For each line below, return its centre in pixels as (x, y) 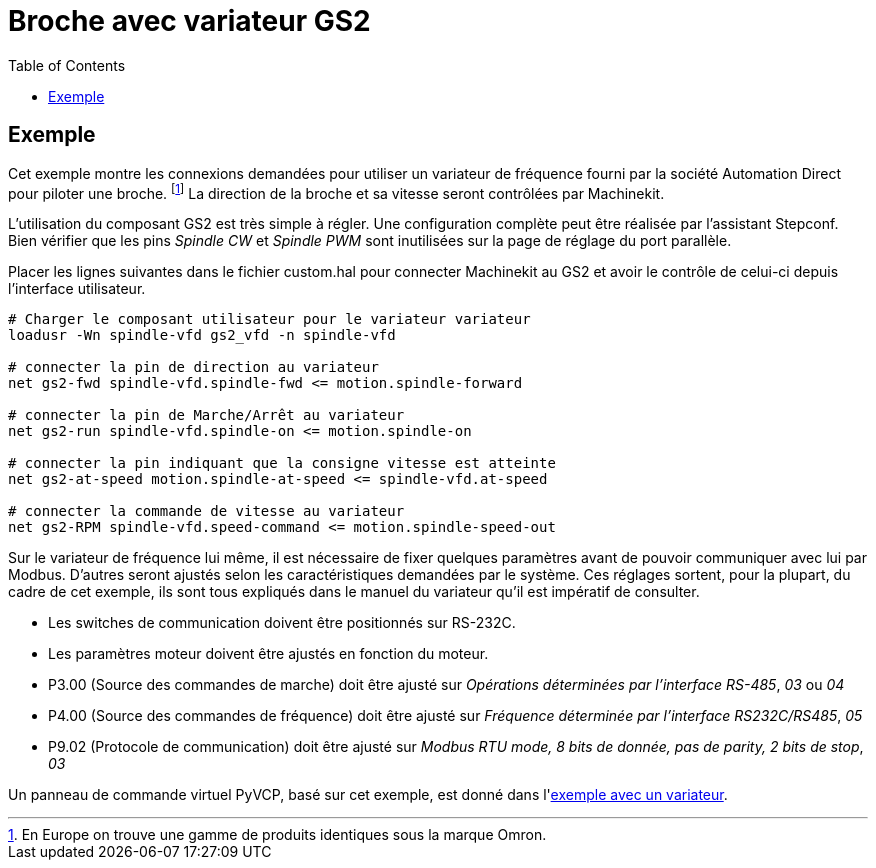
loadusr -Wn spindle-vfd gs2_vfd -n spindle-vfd (202, 335)
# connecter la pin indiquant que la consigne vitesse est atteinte (282, 463)
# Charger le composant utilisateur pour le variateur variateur (269, 319)
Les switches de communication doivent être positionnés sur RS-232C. (282, 623)
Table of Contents (67, 65)
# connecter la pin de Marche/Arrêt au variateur (206, 415)
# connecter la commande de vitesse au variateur (206, 511)
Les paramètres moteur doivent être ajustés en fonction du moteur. (268, 654)
